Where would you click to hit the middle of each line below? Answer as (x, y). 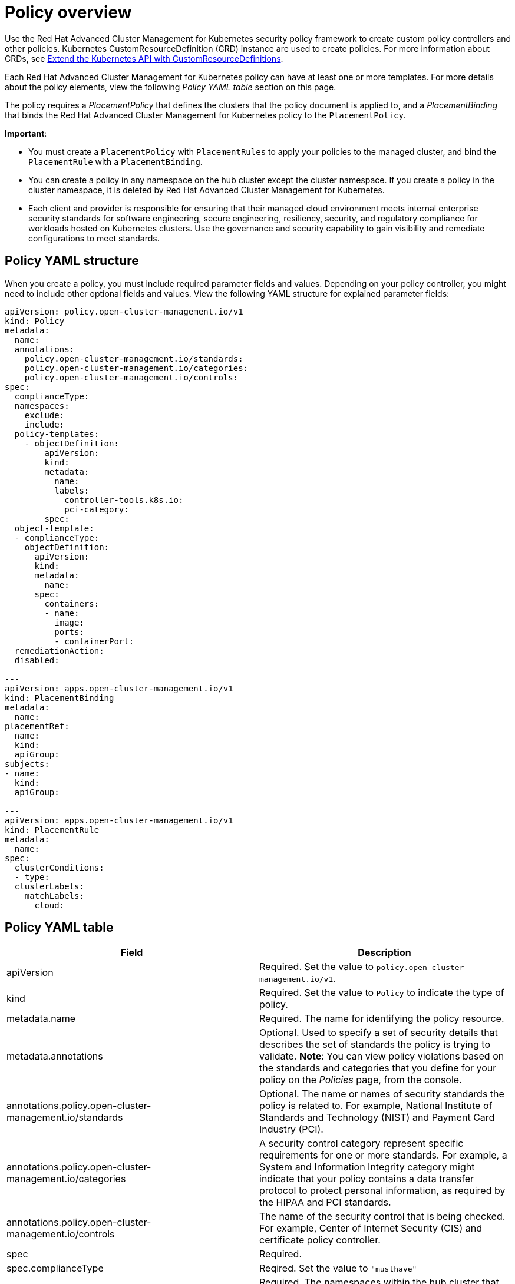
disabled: (37, 660)
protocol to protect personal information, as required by (382, 1191)
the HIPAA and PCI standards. (325, 1202)
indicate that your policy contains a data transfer (367, 1179)
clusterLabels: (49, 886)
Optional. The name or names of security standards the (382, 1094)
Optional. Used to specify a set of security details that (379, 1033)
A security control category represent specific (362, 1144)
